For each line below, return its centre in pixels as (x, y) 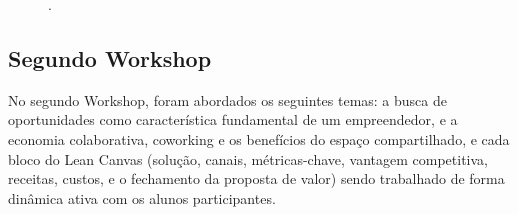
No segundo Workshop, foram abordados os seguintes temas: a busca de (227, 99)
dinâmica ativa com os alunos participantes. (142, 197)
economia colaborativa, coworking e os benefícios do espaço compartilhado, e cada (259, 138)
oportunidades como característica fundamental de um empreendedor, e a (233, 119)
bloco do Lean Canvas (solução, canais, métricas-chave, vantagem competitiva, (248, 158)
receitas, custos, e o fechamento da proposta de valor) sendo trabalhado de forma (256, 178)
